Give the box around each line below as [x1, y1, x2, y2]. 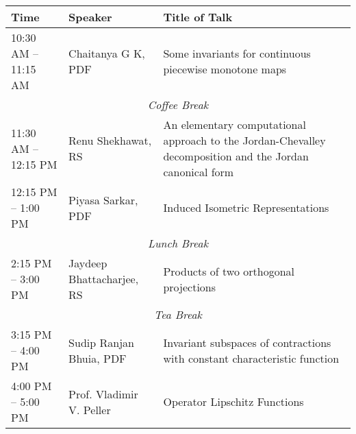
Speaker [68, 9, 112, 25]
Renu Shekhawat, [68, 132, 152, 148]
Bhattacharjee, [68, 271, 139, 287]
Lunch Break [147, 235, 209, 251]
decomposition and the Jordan [163, 148, 309, 164]
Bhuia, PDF [68, 350, 127, 366]
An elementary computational [163, 117, 306, 132]
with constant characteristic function [163, 350, 340, 366]
